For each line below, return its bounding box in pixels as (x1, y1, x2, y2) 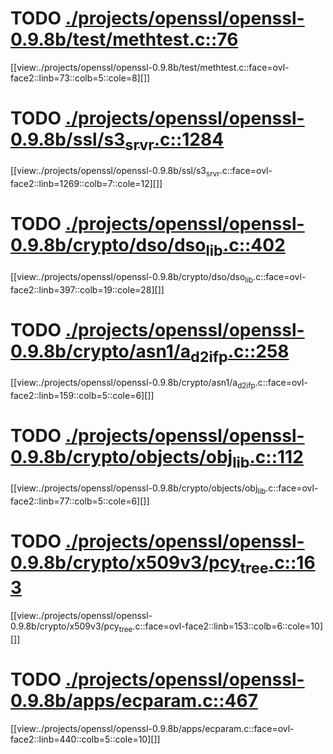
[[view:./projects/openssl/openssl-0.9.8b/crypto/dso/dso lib (10, 270, 254, 285)
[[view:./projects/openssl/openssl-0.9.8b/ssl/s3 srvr (10, 165, 220, 179)
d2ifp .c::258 (190, 340, 290, 366)
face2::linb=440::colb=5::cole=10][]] (10, 733, 161, 745)
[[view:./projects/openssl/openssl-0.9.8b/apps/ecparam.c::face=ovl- (10, 722, 295, 734)
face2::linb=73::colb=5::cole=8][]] (10, 72, 151, 84)
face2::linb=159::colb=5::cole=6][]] (10, 389, 155, 401)
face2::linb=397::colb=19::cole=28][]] (10, 283, 165, 296)
